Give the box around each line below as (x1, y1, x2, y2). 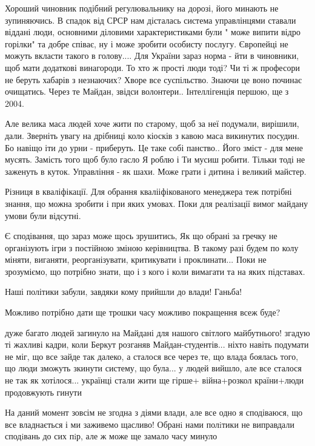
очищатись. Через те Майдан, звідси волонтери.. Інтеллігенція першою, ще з (5, 85, 289, 98)
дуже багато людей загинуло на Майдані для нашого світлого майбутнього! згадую (5, 326, 310, 339)
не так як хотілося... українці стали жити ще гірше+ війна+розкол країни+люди (5, 374, 304, 387)
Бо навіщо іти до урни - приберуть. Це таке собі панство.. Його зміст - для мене (5, 141, 303, 154)
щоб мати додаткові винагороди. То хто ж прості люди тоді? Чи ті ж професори (5, 61, 300, 73)
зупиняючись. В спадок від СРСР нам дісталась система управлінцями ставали (5, 13, 296, 26)
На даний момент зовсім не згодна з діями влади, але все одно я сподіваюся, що (5, 406, 303, 419)
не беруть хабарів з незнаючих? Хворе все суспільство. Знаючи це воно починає (5, 73, 302, 86)
